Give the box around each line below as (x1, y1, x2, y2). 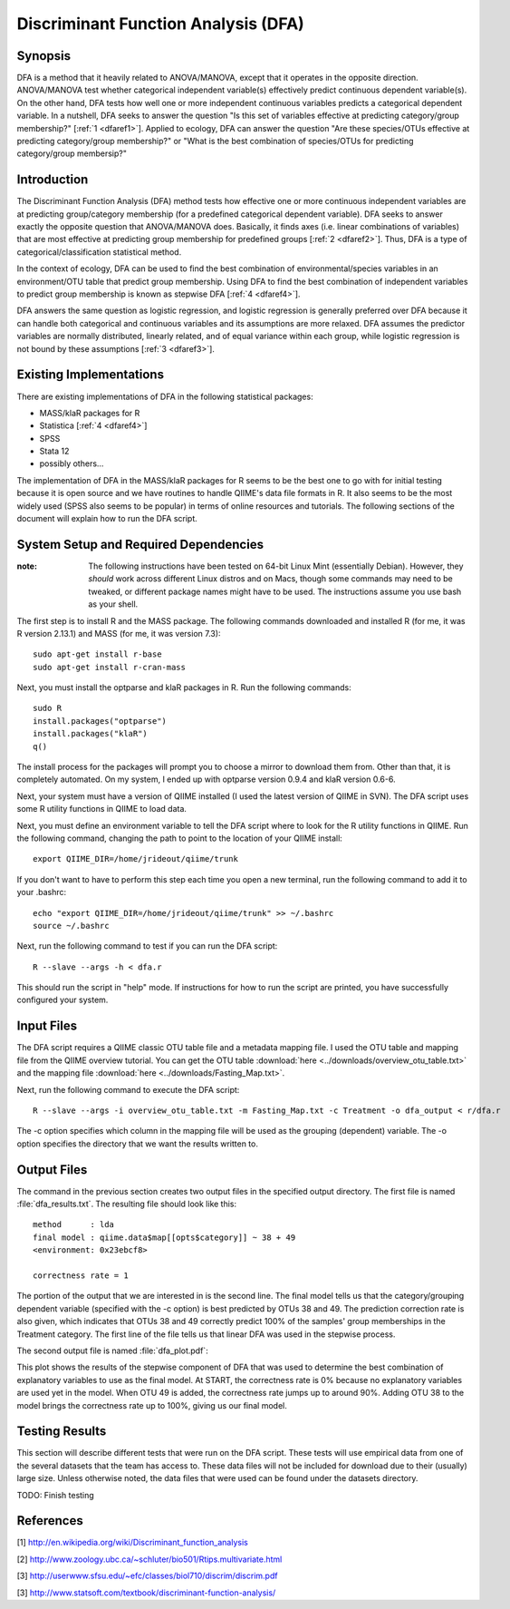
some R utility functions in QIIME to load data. (16, 804, 188, 814)
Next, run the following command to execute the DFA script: (16, 1084, 240, 1095)
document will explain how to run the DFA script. (16, 513, 198, 524)
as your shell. (88, 599, 139, 609)
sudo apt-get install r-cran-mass (33, 662, 186, 672)
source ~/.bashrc (33, 921, 110, 931)
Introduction (16, 172, 89, 188)
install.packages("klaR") (33, 728, 149, 739)
